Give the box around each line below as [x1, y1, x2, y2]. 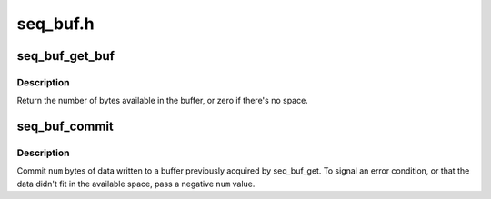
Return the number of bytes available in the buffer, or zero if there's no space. [16, 95, 308, 106]
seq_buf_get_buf [16, 48, 115, 64]
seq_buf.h [16, 14, 95, 34]
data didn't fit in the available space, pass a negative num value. [16, 178, 256, 189]
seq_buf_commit [16, 119, 114, 134]
